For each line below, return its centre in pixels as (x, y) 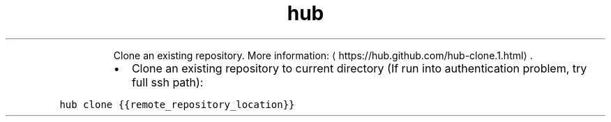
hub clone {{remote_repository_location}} (177, 104)
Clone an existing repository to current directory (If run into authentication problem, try (359, 68)
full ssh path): (167, 82)
